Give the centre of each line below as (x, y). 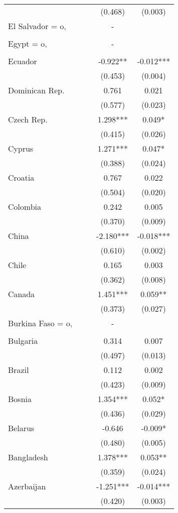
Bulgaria (23, 341)
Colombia (25, 207)
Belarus (21, 428)
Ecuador (23, 61)
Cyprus (21, 148)
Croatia (21, 177)
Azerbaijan (27, 486)
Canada (21, 294)
